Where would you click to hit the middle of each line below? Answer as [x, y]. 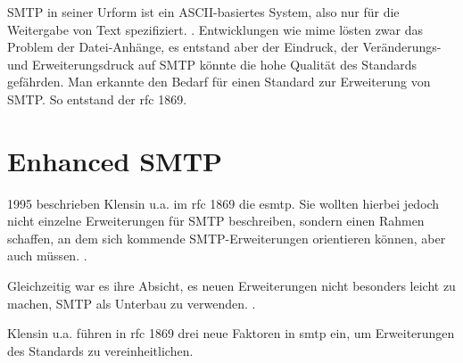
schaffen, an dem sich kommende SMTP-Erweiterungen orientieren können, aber [227, 238]
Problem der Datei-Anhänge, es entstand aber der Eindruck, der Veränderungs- [224, 47]
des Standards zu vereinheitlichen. [100, 350]
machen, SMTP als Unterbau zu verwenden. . [132, 303]
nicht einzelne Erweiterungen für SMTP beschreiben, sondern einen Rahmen [216, 221]
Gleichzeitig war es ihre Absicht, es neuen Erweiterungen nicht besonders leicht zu [231, 286]
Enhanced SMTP [115, 160]
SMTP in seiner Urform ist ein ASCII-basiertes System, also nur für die [203, 12]
